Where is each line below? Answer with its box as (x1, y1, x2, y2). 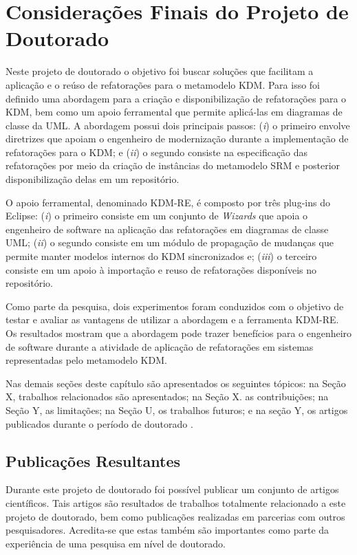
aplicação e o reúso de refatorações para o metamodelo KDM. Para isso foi (6, 77, 321, 91)
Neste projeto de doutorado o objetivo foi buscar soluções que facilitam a (6, 64, 314, 78)
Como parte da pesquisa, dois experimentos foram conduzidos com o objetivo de (6, 298, 344, 313)
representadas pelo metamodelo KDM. (6, 353, 167, 367)
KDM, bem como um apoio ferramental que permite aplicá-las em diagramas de (6, 105, 343, 119)
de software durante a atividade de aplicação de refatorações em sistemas (6, 339, 314, 353)
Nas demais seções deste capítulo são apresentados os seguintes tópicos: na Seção (6, 376, 346, 390)
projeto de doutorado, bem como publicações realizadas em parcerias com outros (6, 509, 345, 523)
